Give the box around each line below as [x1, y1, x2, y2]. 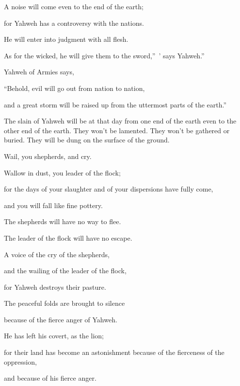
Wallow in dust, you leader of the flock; [4, 167, 121, 177]
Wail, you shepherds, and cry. [4, 151, 92, 161]
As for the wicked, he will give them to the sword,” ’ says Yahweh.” [4, 50, 205, 60]
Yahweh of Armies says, [4, 67, 74, 77]
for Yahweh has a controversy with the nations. [4, 18, 144, 28]
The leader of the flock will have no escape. [4, 232, 132, 243]
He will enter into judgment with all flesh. [4, 34, 128, 44]
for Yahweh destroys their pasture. [4, 281, 106, 292]
